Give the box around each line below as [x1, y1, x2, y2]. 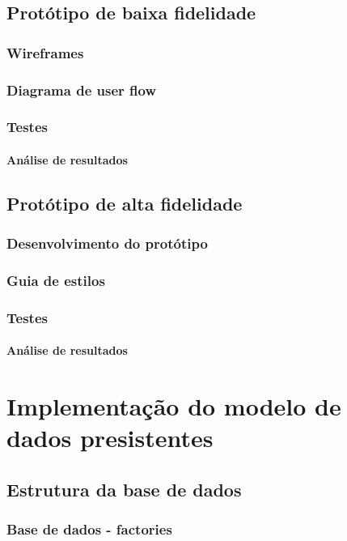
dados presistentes [6, 421, 214, 454]
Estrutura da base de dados [6, 476, 242, 501]
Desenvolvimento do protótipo [6, 233, 208, 253]
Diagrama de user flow [6, 79, 156, 100]
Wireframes [6, 42, 84, 62]
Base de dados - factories [6, 519, 172, 539]
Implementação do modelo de [6, 390, 341, 423]
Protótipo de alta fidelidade [6, 190, 243, 215]
